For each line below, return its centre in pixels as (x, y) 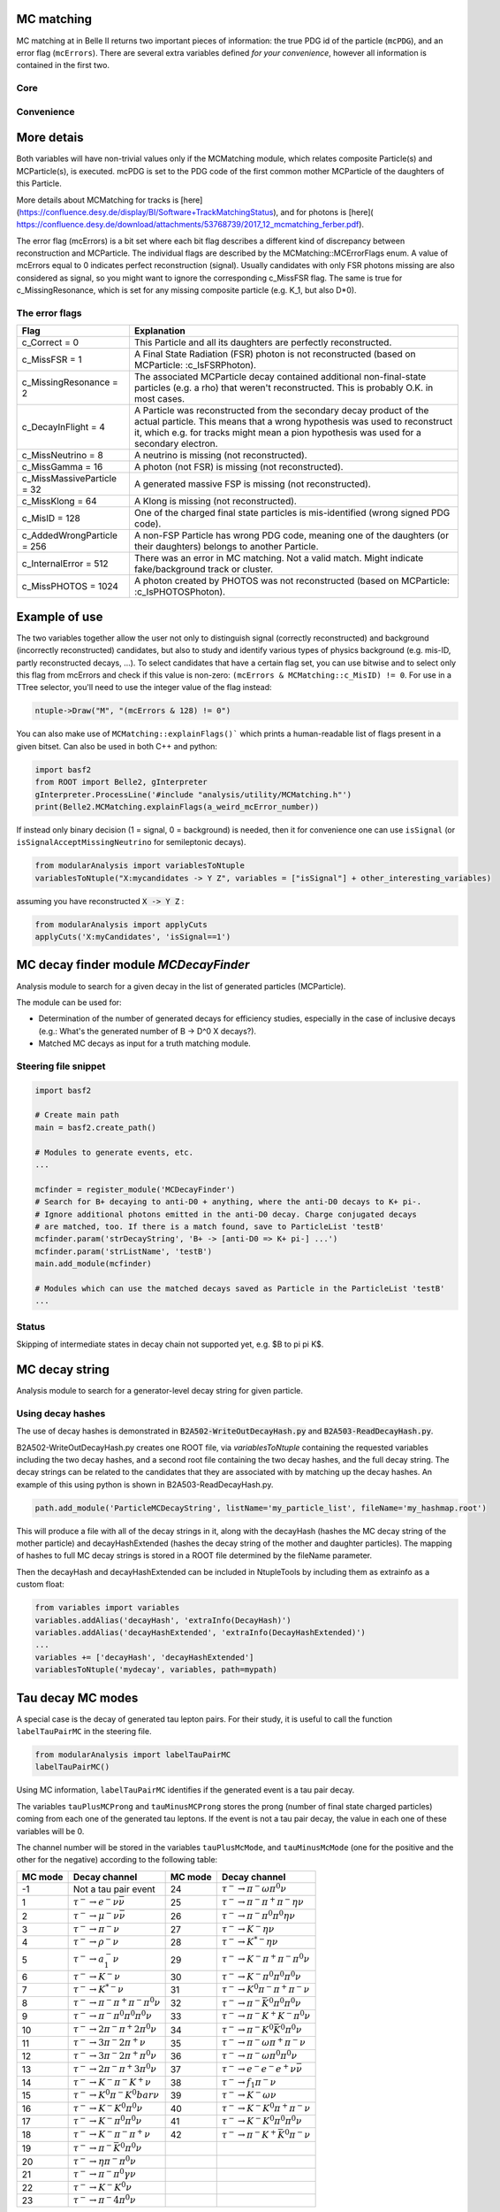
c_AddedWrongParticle (70, 535)
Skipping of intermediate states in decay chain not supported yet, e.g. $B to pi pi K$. (170, 1344)
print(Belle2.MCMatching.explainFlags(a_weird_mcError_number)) (177, 806)
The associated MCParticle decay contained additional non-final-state (280, 377)
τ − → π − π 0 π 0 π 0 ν (112, 2015)
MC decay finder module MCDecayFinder (133, 965)
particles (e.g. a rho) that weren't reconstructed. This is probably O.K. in (284, 388)
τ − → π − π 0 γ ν (105, 2173)
